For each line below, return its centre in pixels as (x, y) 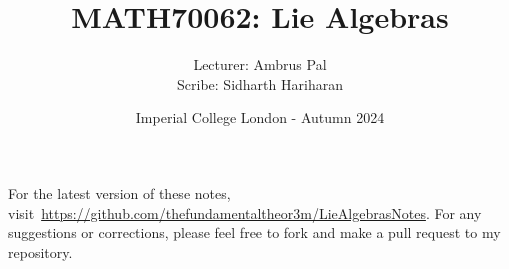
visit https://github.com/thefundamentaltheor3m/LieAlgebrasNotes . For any (245, 212)
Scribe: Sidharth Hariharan (260, 83)
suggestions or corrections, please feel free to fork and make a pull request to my (254, 232)
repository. (40, 251)
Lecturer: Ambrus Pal (260, 64)
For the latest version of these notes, (119, 192)
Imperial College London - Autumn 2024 (260, 117)
